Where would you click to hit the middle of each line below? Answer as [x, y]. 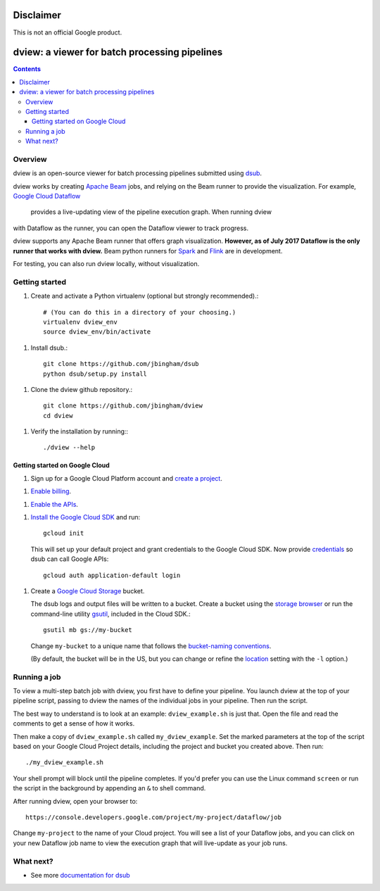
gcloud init [64, 533]
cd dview [58, 416]
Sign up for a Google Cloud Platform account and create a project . [127, 478]
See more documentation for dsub [80, 875]
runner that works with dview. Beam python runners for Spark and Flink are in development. [148, 251]
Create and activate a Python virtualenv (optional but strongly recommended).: [145, 296]
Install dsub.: [49, 348]
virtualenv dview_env [80, 322]
